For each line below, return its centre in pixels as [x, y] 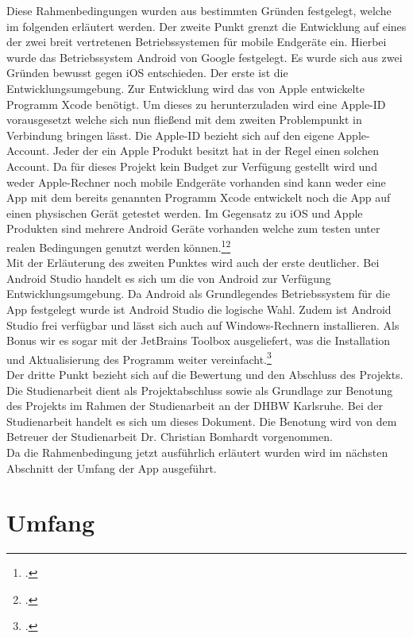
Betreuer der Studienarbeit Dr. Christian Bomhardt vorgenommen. [170, 437]
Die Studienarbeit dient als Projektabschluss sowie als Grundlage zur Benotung [200, 390]
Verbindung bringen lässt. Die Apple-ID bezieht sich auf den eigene [170, 135]
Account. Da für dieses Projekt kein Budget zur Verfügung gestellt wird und [192, 166]
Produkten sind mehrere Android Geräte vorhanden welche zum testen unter [193, 228]
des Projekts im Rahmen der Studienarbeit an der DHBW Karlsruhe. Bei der [195, 406]
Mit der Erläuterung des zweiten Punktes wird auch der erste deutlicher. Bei [193, 263]
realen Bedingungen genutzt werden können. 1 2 [119, 246]
